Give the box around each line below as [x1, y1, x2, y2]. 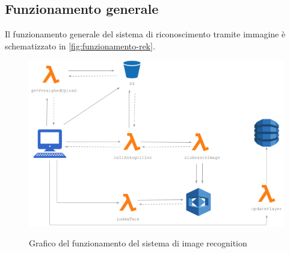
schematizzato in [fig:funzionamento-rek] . [5, 39, 155, 52]
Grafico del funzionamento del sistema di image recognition [29, 237, 247, 249]
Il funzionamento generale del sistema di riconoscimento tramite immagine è [5, 28, 286, 40]
